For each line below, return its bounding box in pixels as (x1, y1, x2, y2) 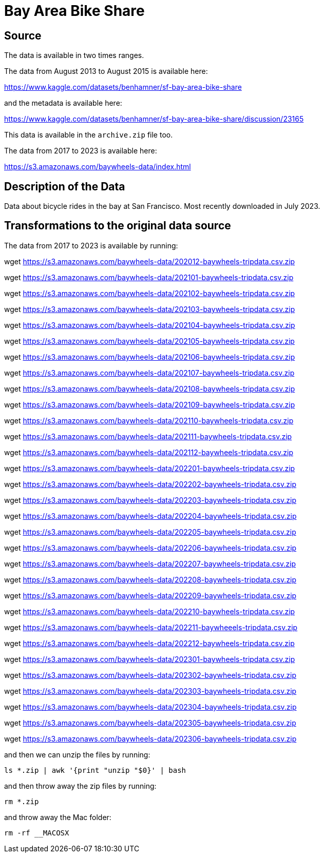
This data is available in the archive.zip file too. (4, 130, 173, 140)
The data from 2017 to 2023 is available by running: (4, 241, 178, 250)
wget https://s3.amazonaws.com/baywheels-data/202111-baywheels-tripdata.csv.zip (4, 432, 292, 441)
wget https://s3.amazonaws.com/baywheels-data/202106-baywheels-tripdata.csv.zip (4, 352, 295, 361)
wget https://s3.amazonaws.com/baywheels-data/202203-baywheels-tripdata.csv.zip (4, 495, 297, 504)
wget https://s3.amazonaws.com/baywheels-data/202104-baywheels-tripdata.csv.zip (4, 320, 295, 329)
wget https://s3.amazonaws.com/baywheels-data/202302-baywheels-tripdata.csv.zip (4, 670, 297, 679)
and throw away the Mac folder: (4, 812, 111, 822)
